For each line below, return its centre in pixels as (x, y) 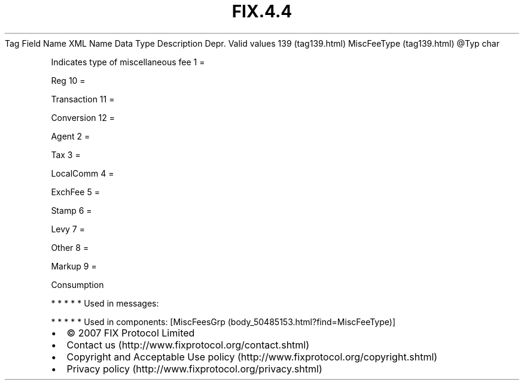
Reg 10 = (68, 80)
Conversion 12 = (83, 117)
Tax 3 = (66, 154)
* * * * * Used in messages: (105, 303)
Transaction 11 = (83, 99)
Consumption (77, 284)
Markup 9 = (74, 266)
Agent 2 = (71, 136)
